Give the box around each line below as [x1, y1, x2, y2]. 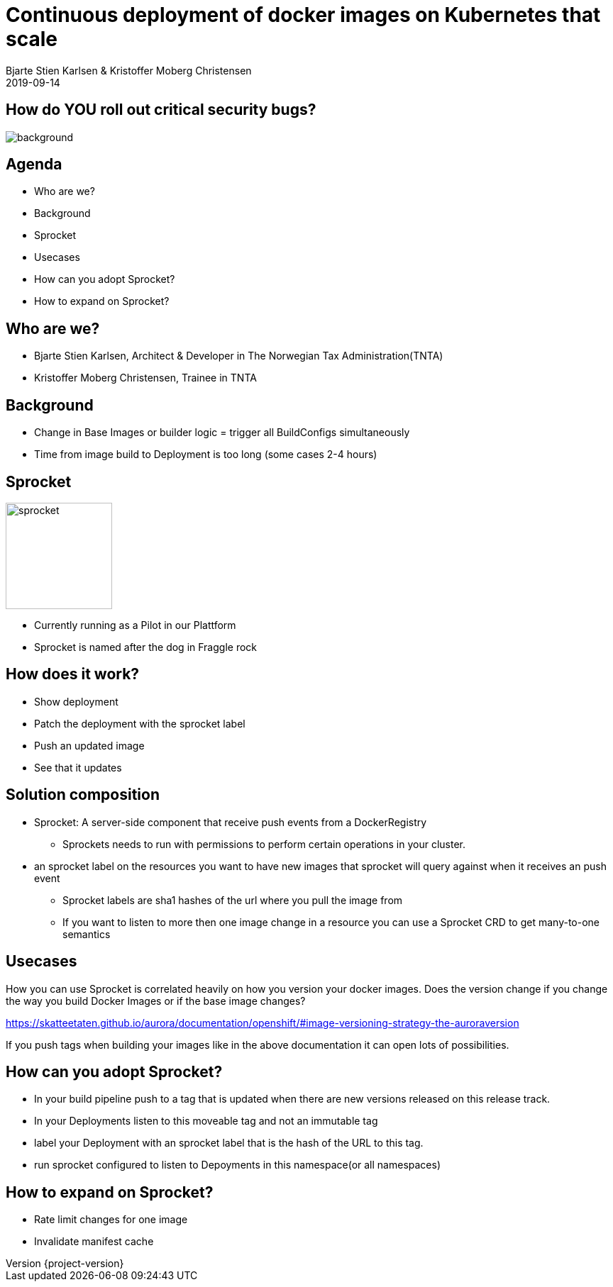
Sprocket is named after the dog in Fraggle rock [34, 640, 258, 653]
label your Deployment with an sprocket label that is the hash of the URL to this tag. [34, 1137, 424, 1149]
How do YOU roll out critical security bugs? [6, 101, 316, 119]
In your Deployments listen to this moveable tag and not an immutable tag [34, 1115, 378, 1127]
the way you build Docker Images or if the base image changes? [6, 994, 306, 1007]
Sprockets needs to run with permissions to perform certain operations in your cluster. [62, 837, 466, 850]
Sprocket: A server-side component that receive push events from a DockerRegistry [34, 815, 427, 828]
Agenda [6, 155, 62, 174]
